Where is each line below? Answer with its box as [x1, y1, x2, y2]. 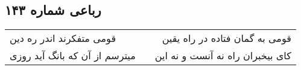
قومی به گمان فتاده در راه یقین [162, 31, 291, 45]
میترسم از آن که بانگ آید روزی [10, 48, 136, 63]
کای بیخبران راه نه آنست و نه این [154, 48, 291, 63]
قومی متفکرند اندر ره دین [10, 31, 116, 45]
